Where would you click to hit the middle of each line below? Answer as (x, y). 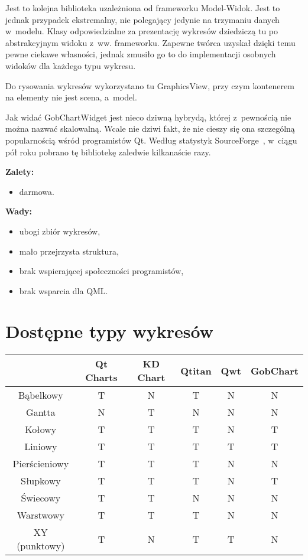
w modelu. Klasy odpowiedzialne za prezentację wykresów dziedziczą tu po (142, 31)
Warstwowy (40, 515)
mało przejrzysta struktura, (69, 251)
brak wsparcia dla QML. (64, 290)
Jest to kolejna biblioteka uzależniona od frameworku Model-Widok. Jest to (143, 8)
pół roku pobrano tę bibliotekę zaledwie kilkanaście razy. (108, 152)
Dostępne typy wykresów (109, 331)
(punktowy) (41, 546)
